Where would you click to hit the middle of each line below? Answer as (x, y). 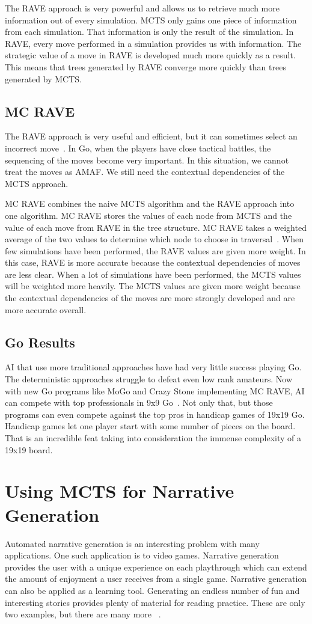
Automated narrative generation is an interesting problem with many (132, 543)
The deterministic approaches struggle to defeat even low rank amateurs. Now (149, 379)
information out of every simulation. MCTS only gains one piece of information (151, 20)
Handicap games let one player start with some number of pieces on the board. (150, 426)
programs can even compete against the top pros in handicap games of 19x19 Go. (155, 414)
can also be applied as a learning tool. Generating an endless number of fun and (152, 590)
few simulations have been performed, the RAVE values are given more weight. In (155, 250)
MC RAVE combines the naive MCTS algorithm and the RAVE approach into (150, 203)
